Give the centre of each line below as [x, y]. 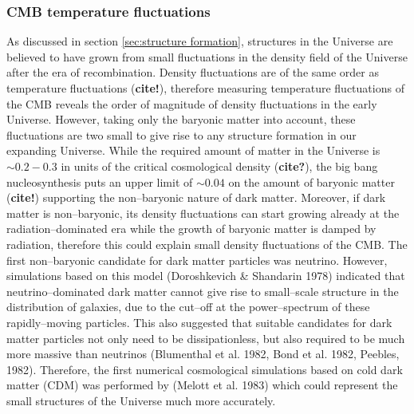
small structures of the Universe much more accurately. [141, 400]
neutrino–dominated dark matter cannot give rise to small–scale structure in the [203, 291]
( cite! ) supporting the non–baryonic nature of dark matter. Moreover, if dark [196, 197]
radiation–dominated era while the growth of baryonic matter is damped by [191, 229]
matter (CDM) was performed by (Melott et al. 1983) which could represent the [202, 385]
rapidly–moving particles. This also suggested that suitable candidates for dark [199, 322]
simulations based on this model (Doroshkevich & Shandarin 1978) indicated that [206, 276]
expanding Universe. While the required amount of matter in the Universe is [193, 150]
